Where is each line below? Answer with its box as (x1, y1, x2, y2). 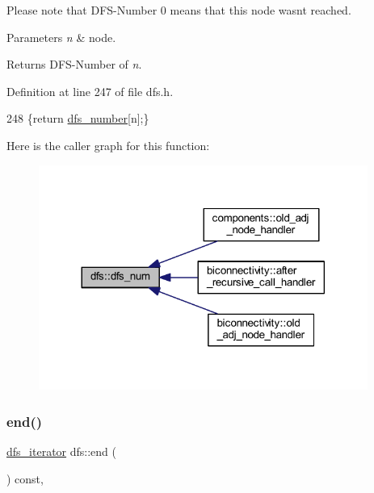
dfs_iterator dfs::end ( (6, 443, 116, 460)
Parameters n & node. (6, 28, 116, 45)
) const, (6, 470, 44, 487)
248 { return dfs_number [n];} (6, 110, 149, 127)
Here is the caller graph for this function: (6, 136, 210, 153)
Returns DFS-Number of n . (6, 56, 142, 73)
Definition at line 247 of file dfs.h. (6, 82, 174, 99)
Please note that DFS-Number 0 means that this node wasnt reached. (6, 2, 351, 18)
